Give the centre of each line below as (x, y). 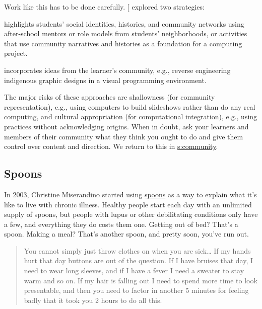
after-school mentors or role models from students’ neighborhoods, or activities (126, 33)
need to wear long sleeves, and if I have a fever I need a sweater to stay (134, 271)
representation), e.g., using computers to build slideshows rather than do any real (130, 106)
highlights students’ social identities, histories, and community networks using (124, 23)
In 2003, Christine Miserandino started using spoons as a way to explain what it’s (130, 194)
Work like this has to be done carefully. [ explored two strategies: (104, 7)
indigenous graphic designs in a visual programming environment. (105, 80)
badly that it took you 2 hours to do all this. (93, 300)
